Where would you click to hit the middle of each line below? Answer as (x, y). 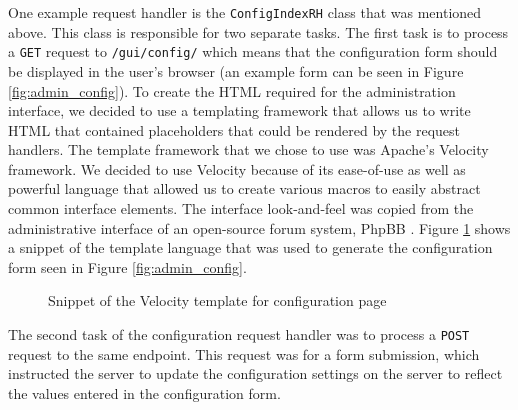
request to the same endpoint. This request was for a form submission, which (244, 353)
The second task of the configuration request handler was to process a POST (239, 334)
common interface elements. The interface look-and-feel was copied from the (241, 208)
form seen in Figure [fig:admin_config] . (127, 266)
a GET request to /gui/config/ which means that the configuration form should (253, 51)
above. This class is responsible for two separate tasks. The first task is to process (258, 31)
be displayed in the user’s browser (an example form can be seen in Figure (236, 70)
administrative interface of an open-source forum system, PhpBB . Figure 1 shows (259, 227)
